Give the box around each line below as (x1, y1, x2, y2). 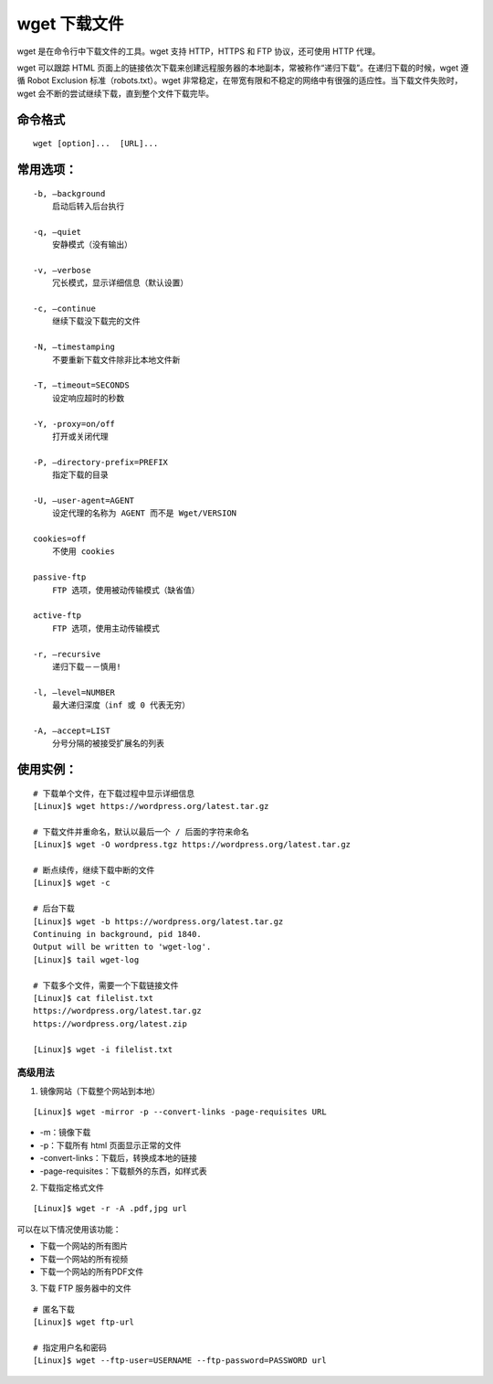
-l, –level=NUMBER (33, 687, 116, 697)
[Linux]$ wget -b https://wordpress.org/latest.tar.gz (33, 916, 284, 927)
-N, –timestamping (33, 342, 116, 352)
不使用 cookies (51, 547, 116, 557)
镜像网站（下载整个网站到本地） (39, 1085, 160, 1096)
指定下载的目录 (51, 470, 109, 480)
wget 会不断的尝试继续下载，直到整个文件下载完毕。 (16, 88, 215, 99)
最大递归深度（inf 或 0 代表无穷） (51, 700, 191, 710)
